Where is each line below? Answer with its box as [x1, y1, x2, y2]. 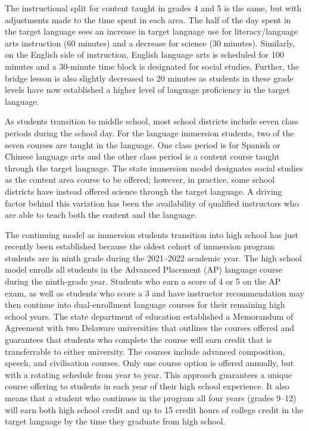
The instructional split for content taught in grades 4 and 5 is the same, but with [5, 2, 302, 14]
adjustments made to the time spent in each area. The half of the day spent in [5, 13, 291, 26]
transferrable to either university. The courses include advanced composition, [5, 345, 285, 357]
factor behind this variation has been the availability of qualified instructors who [5, 196, 299, 209]
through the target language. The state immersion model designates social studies [5, 161, 303, 174]
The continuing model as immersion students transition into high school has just [5, 228, 299, 241]
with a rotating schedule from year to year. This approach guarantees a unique [5, 368, 292, 380]
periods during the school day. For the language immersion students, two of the [5, 126, 294, 139]
